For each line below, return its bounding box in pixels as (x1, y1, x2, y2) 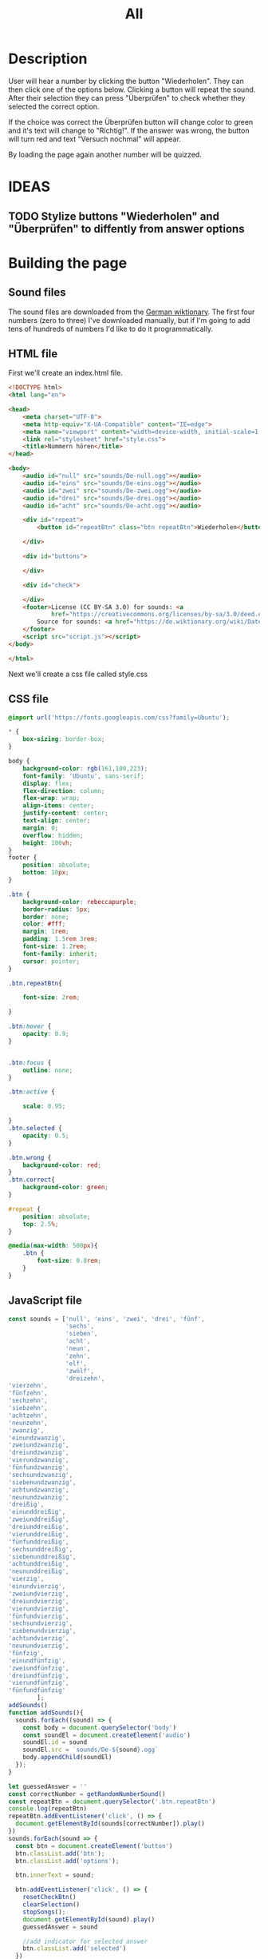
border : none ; (22, 913, 69, 921)
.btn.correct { (8, 1176, 56, 1184)
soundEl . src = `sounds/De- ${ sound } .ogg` (22, 1746, 159, 1754)
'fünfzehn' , (8, 1389, 48, 1397)
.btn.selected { (8, 1125, 62, 1133)
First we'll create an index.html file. (8, 368, 124, 378)
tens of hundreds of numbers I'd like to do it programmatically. (8, 324, 214, 333)
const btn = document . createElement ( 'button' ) (15, 1842, 173, 1850)
